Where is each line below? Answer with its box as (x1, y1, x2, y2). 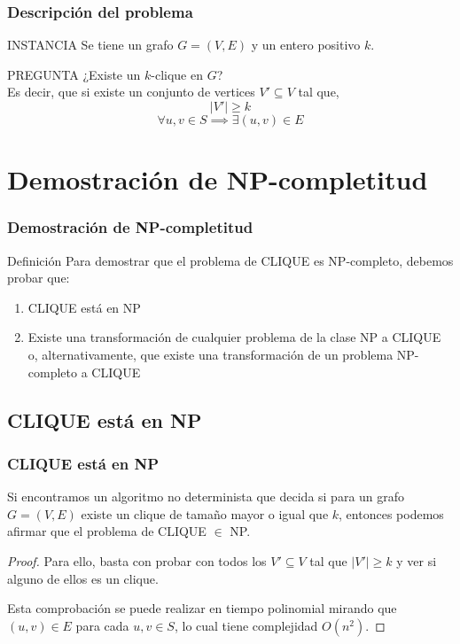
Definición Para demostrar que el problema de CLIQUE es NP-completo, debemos (7, 251, 454, 269)
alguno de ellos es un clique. (7, 569, 159, 587)
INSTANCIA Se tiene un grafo (7, 35, 174, 54)
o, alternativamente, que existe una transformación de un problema (27, 345, 394, 363)
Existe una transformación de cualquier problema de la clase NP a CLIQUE (27, 328, 441, 346)
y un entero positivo (251, 35, 361, 54)
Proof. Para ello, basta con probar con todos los (7, 551, 267, 570)
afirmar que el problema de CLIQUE (7, 522, 207, 540)
